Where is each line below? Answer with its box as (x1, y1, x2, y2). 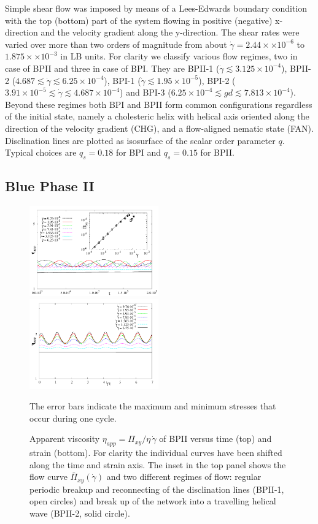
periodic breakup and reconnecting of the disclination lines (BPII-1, (29, 482, 284, 495)
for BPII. (200, 146, 235, 159)
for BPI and (115, 146, 161, 159)
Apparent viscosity (29, 432, 100, 445)
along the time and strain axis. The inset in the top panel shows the (29, 458, 286, 471)
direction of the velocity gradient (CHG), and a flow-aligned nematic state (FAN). (5, 121, 314, 134)
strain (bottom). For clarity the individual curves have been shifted (29, 446, 282, 459)
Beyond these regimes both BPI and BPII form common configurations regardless (5, 97, 312, 110)
